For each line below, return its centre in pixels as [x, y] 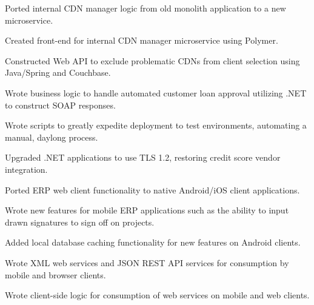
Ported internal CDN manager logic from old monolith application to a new [145, 8]
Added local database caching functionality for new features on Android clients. [153, 242]
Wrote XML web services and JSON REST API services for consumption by [147, 262]
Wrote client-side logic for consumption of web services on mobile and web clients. [157, 295]
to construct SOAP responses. [60, 105]
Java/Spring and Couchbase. [58, 72]
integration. [26, 169]
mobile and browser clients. [55, 274]
